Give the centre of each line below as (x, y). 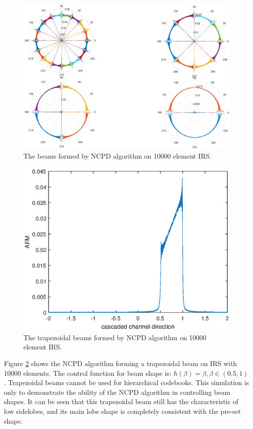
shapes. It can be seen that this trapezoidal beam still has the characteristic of (121, 401)
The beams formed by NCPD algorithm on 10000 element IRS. (117, 156)
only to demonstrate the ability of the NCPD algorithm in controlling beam (117, 392)
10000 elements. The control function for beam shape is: (88, 373)
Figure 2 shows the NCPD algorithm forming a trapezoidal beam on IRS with (120, 363)
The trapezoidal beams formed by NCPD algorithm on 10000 (115, 337)
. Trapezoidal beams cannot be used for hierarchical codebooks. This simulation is (126, 382)
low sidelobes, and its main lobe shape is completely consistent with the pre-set (122, 411)
